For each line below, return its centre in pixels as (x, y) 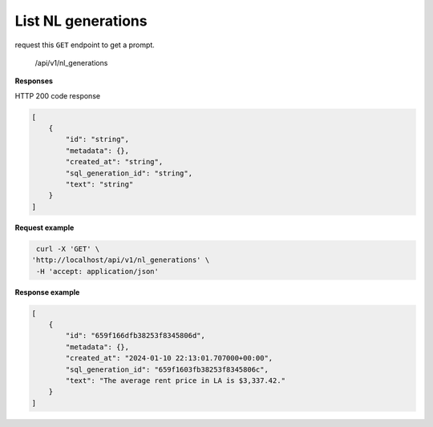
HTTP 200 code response (57, 95)
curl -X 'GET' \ (68, 249)
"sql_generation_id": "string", (129, 173)
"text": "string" (99, 185)
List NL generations (81, 21)
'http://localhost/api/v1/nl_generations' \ (121, 260)
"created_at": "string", (114, 162)
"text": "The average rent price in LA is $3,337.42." (176, 380)
